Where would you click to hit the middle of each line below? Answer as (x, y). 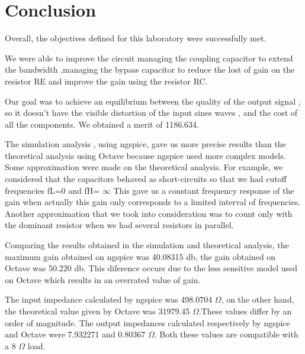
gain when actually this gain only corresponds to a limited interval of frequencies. (153, 202)
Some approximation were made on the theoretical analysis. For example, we (144, 167)
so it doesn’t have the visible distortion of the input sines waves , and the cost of (151, 113)
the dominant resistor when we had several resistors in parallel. (119, 225)
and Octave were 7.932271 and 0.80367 (75, 334)
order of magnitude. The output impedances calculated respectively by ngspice (147, 322)
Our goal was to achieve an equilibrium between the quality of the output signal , (153, 101)
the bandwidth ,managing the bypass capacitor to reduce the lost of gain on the (150, 69)
